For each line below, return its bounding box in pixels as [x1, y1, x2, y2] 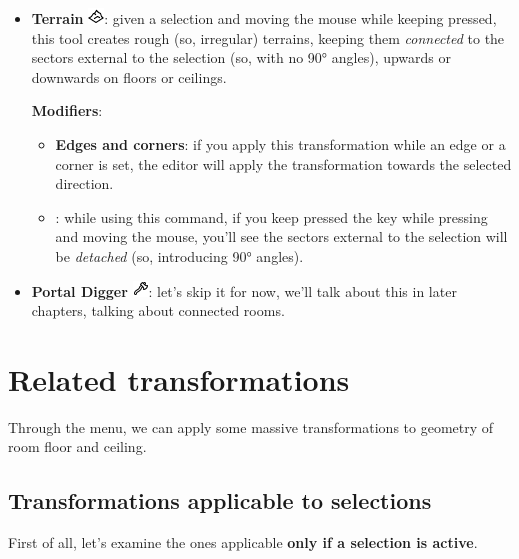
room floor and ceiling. [8, 436, 147, 457]
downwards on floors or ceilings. [31, 66, 227, 87]
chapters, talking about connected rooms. [31, 300, 285, 321]
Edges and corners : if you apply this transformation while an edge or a [55, 133, 506, 154]
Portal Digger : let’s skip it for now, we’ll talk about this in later [31, 280, 457, 301]
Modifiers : [31, 100, 103, 121]
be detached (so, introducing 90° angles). [55, 245, 304, 266]
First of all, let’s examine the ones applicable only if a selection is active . [8, 532, 478, 553]
